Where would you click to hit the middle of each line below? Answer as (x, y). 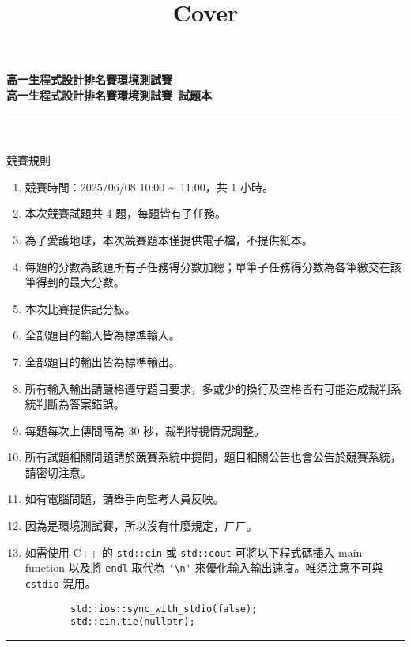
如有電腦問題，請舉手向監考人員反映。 (124, 499)
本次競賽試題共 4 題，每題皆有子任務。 (126, 213)
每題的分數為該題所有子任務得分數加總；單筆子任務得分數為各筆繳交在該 (213, 266)
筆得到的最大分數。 (75, 282)
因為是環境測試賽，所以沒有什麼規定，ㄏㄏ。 (141, 526)
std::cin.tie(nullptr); (133, 622)
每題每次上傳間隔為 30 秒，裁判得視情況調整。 (145, 430)
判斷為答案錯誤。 (80, 404)
